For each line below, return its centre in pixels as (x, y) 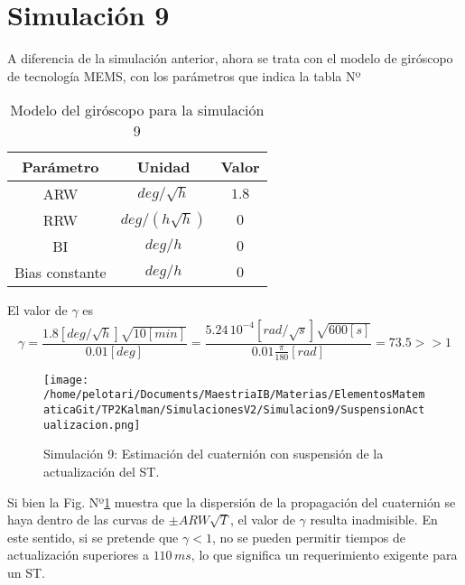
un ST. (27, 572)
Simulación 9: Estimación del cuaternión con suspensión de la (214, 454)
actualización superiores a (78, 555)
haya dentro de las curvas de (86, 520)
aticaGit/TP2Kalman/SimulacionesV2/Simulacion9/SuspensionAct (234, 410)
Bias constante (60, 273)
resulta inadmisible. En (374, 520)
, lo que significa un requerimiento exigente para (324, 555)
